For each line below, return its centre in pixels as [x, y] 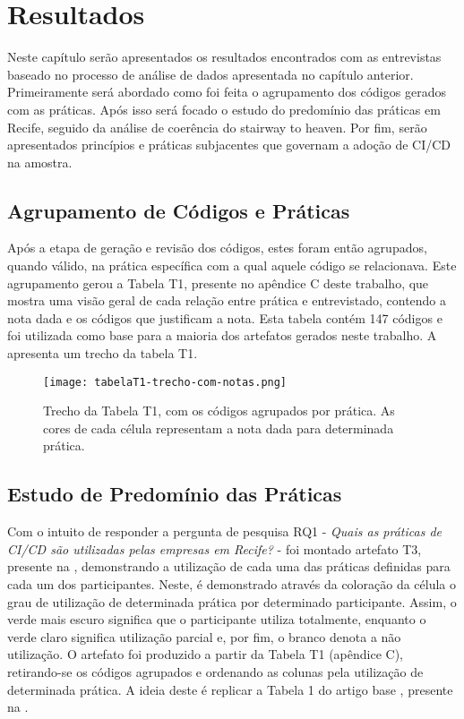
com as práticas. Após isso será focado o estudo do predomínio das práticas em [224, 109]
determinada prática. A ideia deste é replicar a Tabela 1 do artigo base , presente [230, 689]
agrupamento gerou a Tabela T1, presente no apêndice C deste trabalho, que [218, 282]
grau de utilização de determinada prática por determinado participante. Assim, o [232, 601]
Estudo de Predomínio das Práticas [175, 494]
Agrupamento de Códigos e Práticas [179, 210]
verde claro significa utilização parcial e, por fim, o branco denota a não [204, 636]
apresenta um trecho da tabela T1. [103, 353]
